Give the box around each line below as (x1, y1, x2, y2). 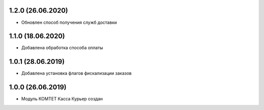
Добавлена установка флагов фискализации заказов (21, 71, 132, 76)
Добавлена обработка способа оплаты (21, 45, 103, 51)
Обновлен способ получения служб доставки (21, 19, 117, 25)
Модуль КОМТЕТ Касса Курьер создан (21, 96, 103, 102)
